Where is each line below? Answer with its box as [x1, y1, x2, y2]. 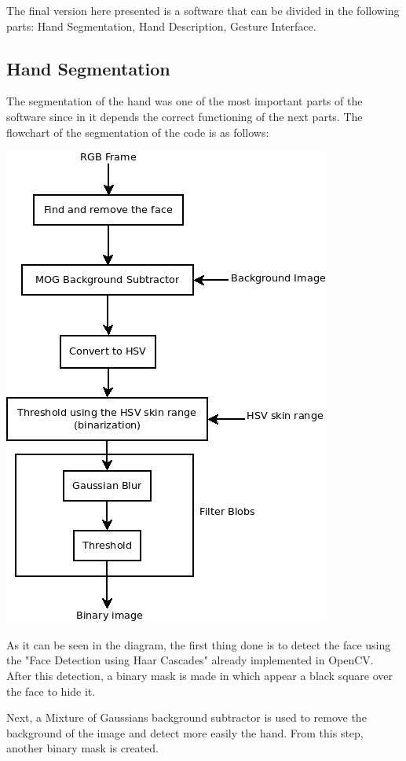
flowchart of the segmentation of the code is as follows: [6, 123, 269, 140]
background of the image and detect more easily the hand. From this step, [6, 724, 364, 741]
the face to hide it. [6, 682, 96, 699]
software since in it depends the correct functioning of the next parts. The [6, 108, 363, 124]
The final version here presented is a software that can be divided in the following [6, 2, 400, 18]
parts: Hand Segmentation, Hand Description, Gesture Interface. [6, 17, 316, 34]
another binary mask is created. [6, 740, 159, 756]
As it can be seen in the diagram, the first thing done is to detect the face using [6, 636, 391, 653]
